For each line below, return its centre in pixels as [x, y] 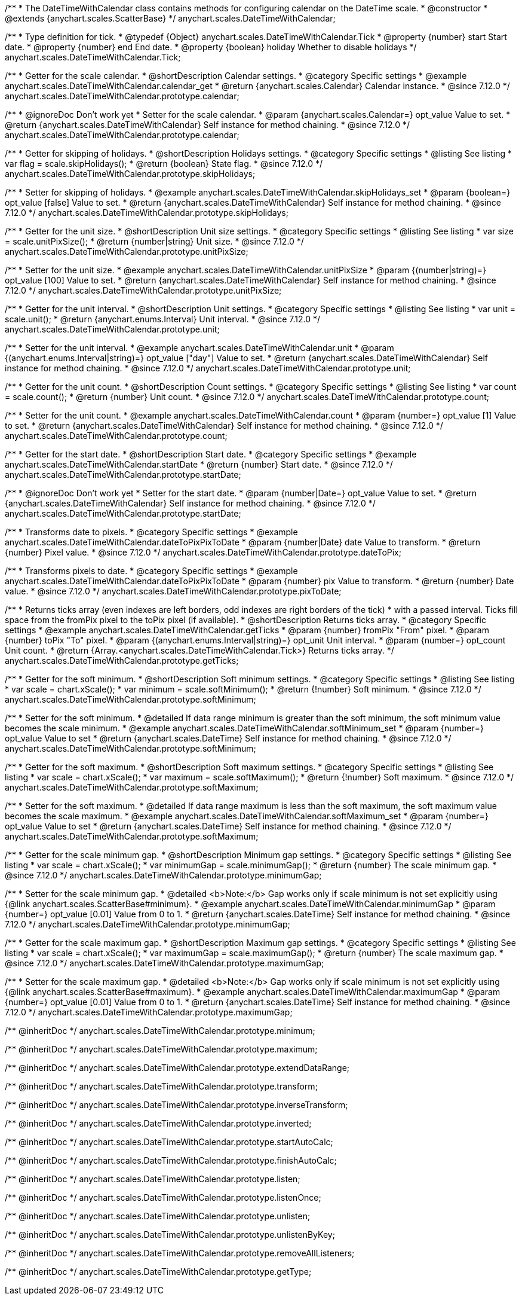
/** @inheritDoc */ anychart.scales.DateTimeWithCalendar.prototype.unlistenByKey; [170, 1235]
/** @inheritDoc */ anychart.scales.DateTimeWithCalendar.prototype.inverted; [158, 1123]
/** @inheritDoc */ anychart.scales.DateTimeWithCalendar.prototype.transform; [161, 1086]
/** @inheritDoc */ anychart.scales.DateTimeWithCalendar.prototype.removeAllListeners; [180, 1253]
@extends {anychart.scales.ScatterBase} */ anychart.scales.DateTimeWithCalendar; [170, 18]
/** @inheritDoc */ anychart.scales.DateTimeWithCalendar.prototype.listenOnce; [163, 1197]
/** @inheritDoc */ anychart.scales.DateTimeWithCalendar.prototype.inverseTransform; [176, 1105]
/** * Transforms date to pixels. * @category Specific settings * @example [151, 532]
